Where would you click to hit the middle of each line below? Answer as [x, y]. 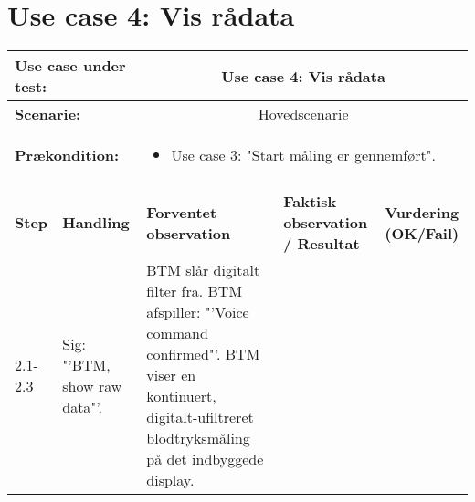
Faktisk [310, 202]
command [177, 333]
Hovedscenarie [303, 114]
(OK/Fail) [422, 233]
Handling [96, 223]
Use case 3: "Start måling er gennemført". [304, 155]
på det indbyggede [205, 459]
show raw [92, 385]
